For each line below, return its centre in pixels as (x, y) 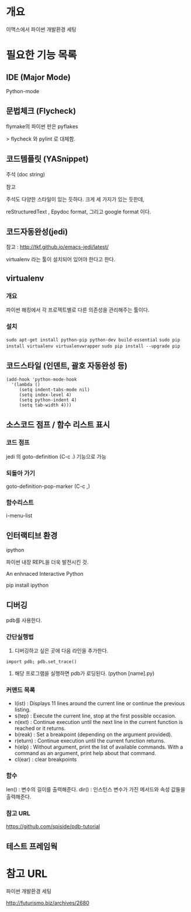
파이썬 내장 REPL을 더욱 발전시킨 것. (47, 562)
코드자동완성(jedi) (37, 232)
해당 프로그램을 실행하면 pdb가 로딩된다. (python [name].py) (84, 674)
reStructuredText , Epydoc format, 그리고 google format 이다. (79, 211)
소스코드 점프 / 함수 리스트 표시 (58, 424)
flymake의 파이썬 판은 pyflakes (42, 126)
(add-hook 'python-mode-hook (41, 380)
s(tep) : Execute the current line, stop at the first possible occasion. (95, 716)
